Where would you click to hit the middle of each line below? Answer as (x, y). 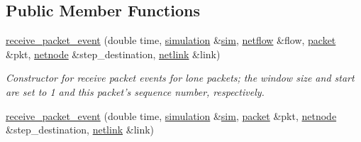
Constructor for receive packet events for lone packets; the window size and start (180, 78)
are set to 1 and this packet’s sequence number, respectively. (135, 91)
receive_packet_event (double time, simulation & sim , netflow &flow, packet (171, 40)
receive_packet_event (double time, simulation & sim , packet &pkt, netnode (171, 115)
